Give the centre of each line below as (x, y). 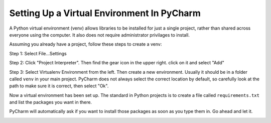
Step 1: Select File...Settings (38, 53)
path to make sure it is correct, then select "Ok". (59, 86)
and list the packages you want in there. (51, 102)
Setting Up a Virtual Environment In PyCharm (105, 13)
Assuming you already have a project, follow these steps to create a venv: (86, 44)
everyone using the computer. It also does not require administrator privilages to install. (100, 35)
